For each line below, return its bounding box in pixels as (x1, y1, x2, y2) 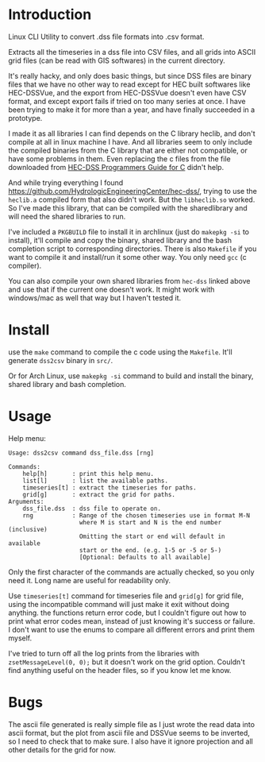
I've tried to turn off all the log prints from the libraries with (8, 648, 200, 658)
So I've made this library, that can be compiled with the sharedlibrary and (8, 203, 248, 212)
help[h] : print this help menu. (22, 470, 155, 478)
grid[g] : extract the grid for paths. (22, 490, 176, 498)
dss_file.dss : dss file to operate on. (22, 505, 161, 513)
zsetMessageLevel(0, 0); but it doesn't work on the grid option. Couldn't (8, 657, 246, 667)
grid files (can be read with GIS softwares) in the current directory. (8, 56, 225, 65)
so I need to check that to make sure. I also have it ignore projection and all (8, 737, 254, 746)
